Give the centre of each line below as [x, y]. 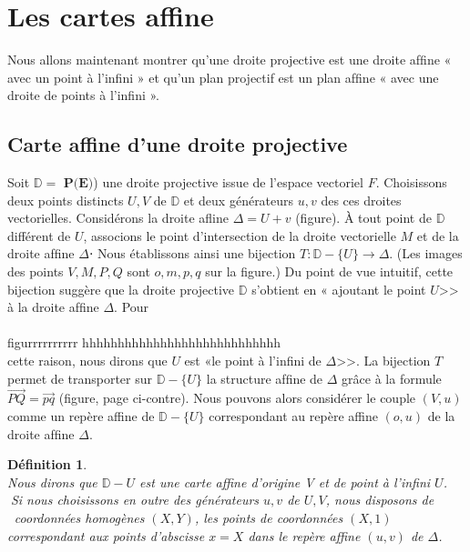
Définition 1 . [47, 464]
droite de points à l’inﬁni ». [83, 95]
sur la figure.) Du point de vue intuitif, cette [329, 271]
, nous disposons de [380, 500]
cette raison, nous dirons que [87, 361]
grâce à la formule [392, 378]
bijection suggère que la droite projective [121, 289]
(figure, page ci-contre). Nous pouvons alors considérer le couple [237, 398]
